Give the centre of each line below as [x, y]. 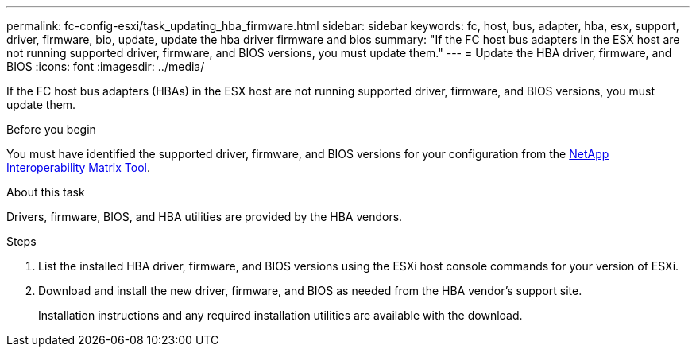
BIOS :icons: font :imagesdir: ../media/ [106, 66]
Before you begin [51, 129]
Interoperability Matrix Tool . [78, 167]
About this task [46, 192]
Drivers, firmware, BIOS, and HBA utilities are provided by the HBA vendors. [205, 217]
